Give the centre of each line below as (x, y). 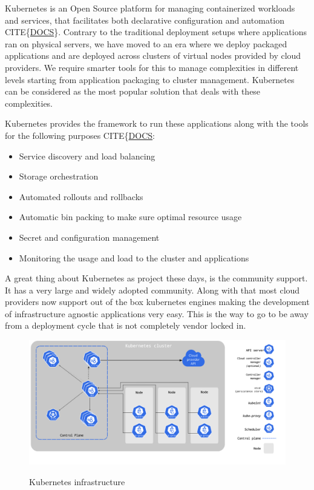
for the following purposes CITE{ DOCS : (80, 135)
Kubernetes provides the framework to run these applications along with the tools (157, 123)
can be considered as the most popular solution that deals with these (133, 91)
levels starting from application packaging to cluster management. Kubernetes (150, 79)
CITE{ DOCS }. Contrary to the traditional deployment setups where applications (156, 32)
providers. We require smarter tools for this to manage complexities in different (152, 67)
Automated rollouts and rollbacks (81, 196)
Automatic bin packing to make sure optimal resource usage (130, 217)
